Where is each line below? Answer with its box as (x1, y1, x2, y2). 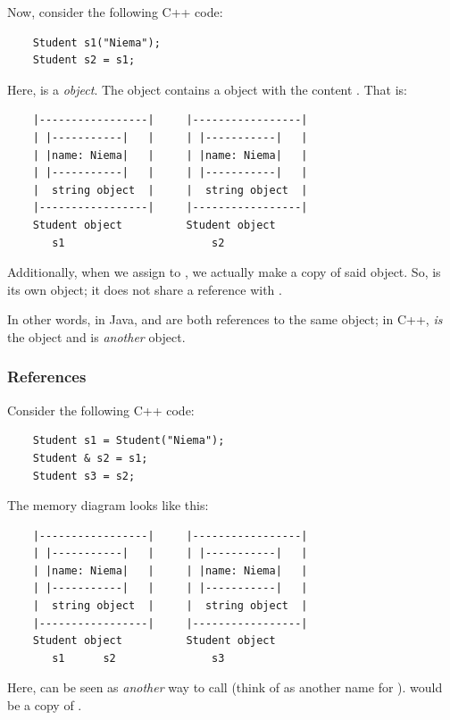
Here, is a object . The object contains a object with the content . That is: (7, 80, 407, 98)
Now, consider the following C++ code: (7, 3, 223, 21)
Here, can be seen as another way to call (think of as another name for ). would (7, 678, 443, 697)
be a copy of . (7, 696, 82, 715)
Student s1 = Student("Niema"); (32, 434, 225, 448)
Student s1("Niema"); (32, 36, 161, 49)
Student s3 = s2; (32, 469, 136, 482)
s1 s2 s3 (52, 651, 225, 665)
